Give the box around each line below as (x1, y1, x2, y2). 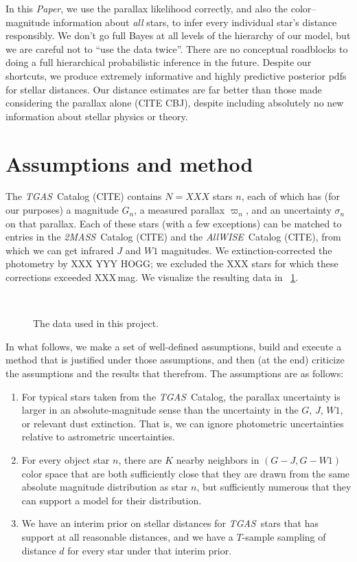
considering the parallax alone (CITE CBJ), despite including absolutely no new (5, 95, 344, 110)
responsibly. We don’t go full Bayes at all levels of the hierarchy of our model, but (5, 28, 351, 43)
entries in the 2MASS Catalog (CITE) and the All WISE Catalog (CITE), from (5, 229, 341, 244)
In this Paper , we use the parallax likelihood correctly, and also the (5, 1, 288, 15)
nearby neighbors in (176, 452, 260, 467)
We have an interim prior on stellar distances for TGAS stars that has (21, 516, 319, 530)
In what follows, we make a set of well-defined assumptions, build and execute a (5, 339, 342, 353)
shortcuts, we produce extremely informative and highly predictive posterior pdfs (5, 68, 347, 82)
